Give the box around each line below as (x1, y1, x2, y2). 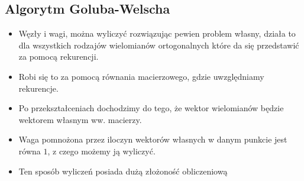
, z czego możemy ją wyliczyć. (47, 144, 156, 157)
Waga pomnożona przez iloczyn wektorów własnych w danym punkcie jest (18, 133, 287, 146)
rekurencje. (18, 82, 59, 94)
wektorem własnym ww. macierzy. (18, 113, 142, 125)
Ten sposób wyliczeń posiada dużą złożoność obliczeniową (18, 164, 228, 177)
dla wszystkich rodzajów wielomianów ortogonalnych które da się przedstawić (18, 38, 299, 51)
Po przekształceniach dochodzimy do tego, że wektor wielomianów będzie (18, 102, 284, 114)
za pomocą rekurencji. (18, 50, 99, 63)
